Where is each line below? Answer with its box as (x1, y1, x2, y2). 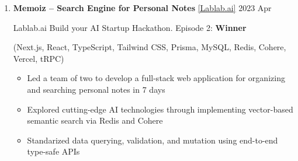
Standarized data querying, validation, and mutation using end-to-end (27, 134, 278, 146)
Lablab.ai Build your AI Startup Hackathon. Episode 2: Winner (13, 21, 247, 33)
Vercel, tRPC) (13, 52, 64, 64)
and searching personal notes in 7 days (27, 83, 165, 95)
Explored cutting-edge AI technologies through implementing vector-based (27, 103, 293, 115)
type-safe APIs (27, 145, 80, 157)
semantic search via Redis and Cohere (27, 114, 163, 127)
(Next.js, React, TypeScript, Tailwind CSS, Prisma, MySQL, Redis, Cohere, (13, 41, 286, 53)
